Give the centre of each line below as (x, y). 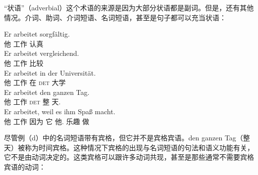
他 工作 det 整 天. (32, 102)
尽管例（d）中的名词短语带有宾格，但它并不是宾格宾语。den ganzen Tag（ (124, 138)
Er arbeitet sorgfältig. (37, 34)
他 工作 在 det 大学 (35, 82)
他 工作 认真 (24, 43)
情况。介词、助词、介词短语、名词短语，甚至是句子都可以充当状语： (115, 17)
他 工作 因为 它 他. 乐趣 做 (47, 121)
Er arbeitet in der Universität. (50, 72)
